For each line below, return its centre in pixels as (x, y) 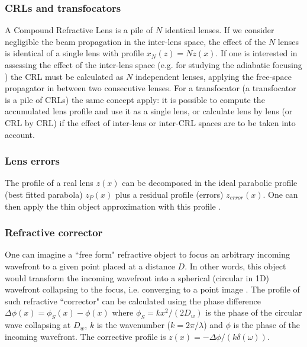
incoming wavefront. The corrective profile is (85, 336)
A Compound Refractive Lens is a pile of (79, 30)
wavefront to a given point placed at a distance (90, 266)
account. (20, 134)
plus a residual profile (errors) (169, 194)
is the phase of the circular (254, 312)
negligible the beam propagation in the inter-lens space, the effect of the (135, 41)
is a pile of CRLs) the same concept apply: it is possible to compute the (135, 99)
